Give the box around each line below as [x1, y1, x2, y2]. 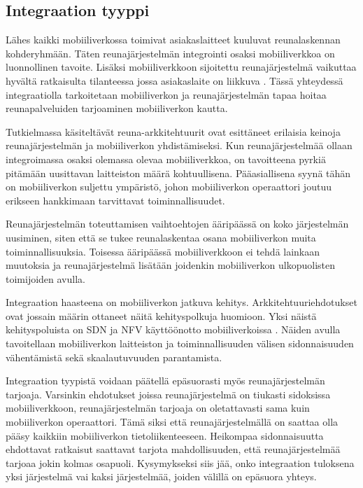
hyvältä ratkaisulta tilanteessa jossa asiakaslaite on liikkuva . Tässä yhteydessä [6, 73, 343, 88]
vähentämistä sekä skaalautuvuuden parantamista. [6, 349, 222, 364]
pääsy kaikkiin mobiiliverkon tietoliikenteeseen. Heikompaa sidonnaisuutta [6, 428, 324, 442]
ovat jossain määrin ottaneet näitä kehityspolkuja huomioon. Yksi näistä [6, 308, 317, 323]
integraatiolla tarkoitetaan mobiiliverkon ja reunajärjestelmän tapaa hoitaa [6, 87, 327, 102]
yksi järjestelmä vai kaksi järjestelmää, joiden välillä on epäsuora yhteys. [6, 469, 317, 484]
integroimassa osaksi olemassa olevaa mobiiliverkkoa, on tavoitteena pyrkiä [6, 151, 326, 166]
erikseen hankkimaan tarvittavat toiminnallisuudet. [6, 193, 225, 207]
